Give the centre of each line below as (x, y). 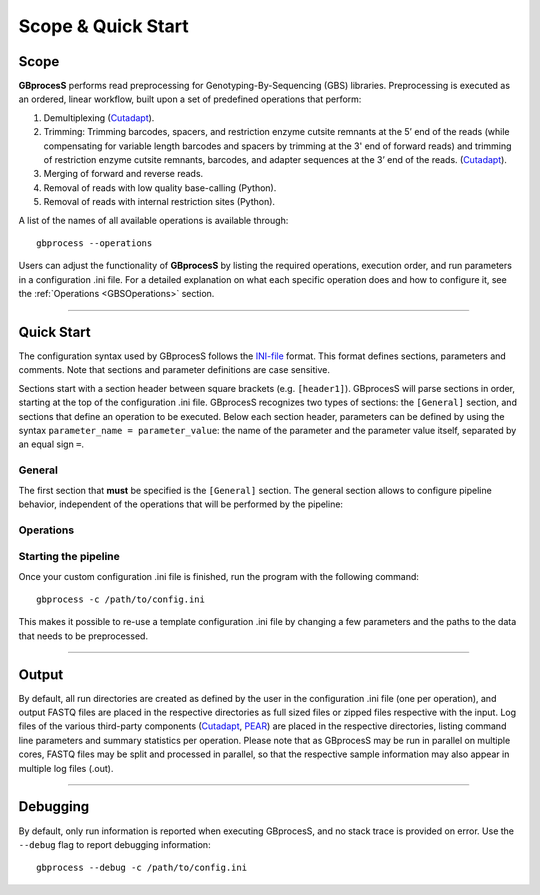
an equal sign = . (51, 444)
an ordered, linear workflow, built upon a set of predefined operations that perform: (190, 99)
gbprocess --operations (94, 243)
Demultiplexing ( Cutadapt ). (99, 117)
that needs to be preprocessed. (83, 636)
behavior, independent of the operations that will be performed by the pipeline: (181, 504)
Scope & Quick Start (103, 26)
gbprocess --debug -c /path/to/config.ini (142, 868)
